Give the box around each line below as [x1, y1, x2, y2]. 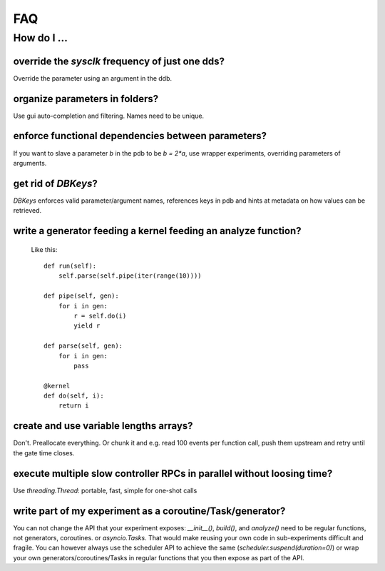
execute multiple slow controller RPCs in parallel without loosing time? [13, 468, 333, 480]
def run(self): [43, 262, 97, 271]
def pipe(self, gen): [43, 292, 119, 300]
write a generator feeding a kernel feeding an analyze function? [13, 225, 302, 237]
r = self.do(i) [73, 311, 127, 320]
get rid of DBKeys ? [13, 177, 98, 189]
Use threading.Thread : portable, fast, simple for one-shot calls [13, 486, 197, 495]
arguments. [13, 158, 47, 167]
